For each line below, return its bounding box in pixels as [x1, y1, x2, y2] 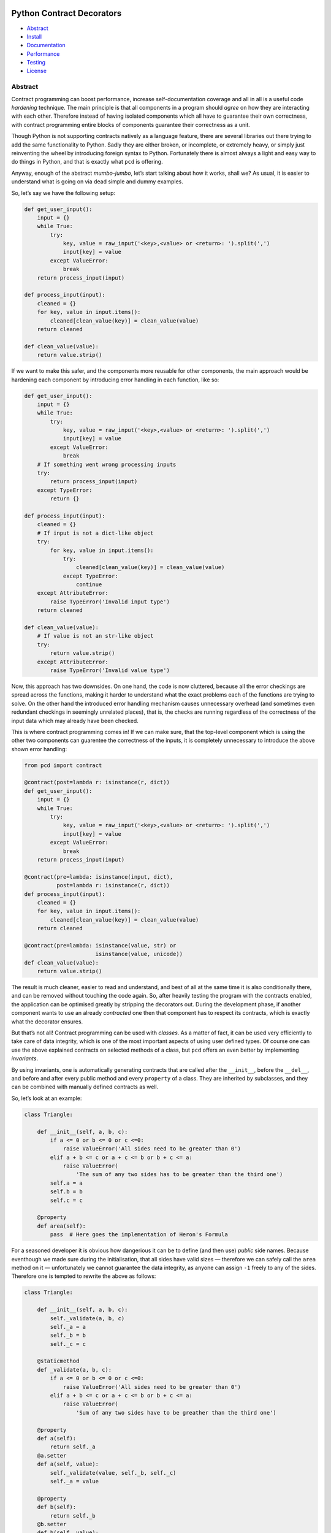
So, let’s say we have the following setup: [11, 189, 116, 196]
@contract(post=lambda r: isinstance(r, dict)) [24, 779, 170, 786]
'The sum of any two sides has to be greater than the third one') [75, 1171, 283, 1178]
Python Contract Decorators [11, 8, 122, 18]
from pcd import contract [24, 762, 102, 769]
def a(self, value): [37, 1461, 99, 1468]
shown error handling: [11, 745, 67, 752]
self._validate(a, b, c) [50, 1315, 125, 1321]
